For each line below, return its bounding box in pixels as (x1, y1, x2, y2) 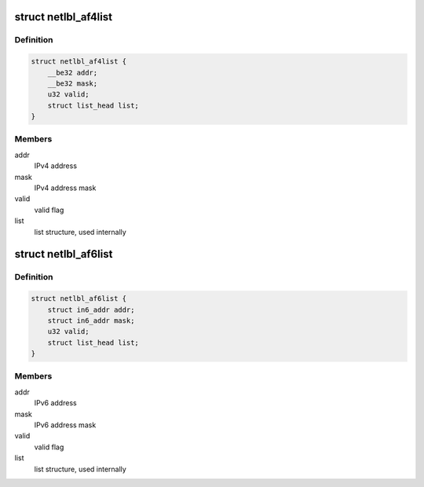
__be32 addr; (47, 68, 98, 77)
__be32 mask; (47, 79, 98, 88)
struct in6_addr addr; (47, 305, 135, 314)
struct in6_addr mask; (47, 316, 135, 325)
